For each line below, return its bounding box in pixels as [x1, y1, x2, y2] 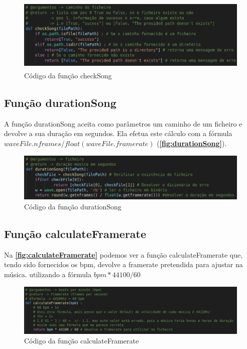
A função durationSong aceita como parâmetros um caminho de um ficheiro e [4, 118, 242, 129]
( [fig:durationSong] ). [157, 138, 227, 148]
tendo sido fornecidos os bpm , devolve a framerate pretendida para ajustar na [4, 259, 243, 270]
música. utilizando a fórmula [4, 269, 91, 280]
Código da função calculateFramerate [24, 335, 139, 346]
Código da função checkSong [24, 70, 112, 80]
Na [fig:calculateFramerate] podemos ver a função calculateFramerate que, [4, 249, 243, 260]
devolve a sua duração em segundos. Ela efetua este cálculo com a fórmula [4, 128, 232, 139]
